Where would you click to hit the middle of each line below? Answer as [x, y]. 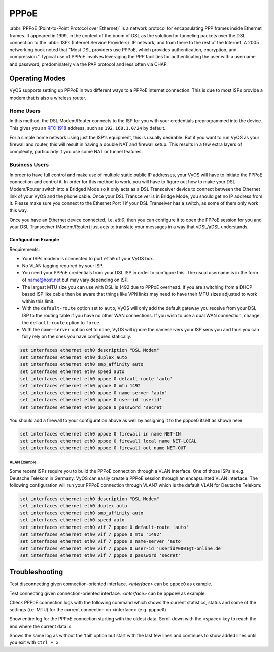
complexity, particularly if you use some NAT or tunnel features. [76, 151]
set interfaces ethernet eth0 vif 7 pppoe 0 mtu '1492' [91, 534]
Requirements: [25, 249]
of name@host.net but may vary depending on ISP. [75, 280]
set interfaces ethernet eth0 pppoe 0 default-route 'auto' [96, 379]
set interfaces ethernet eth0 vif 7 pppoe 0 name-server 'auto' [102, 541]
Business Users [29, 165]
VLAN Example [23, 462]
